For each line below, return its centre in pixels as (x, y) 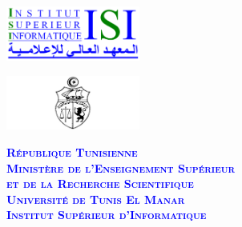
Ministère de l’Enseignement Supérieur (121, 167)
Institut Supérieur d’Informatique (107, 215)
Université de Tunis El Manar (96, 199)
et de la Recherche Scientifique (100, 183)
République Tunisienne (72, 152)
